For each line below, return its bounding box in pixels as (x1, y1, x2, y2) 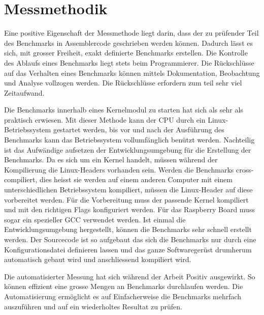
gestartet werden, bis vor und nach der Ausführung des (53, 124, 224, 135)
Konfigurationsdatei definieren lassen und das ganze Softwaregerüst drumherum (4, 244, 252, 254)
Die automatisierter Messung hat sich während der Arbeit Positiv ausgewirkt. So (4, 271, 255, 281)
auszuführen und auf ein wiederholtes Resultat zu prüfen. (4, 301, 182, 311)
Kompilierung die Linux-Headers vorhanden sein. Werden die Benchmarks (4, 164, 234, 175)
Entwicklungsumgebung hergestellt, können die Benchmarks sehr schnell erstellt (4, 224, 252, 235)
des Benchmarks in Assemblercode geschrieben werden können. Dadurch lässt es (4, 37, 253, 48)
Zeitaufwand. (4, 87, 45, 98)
